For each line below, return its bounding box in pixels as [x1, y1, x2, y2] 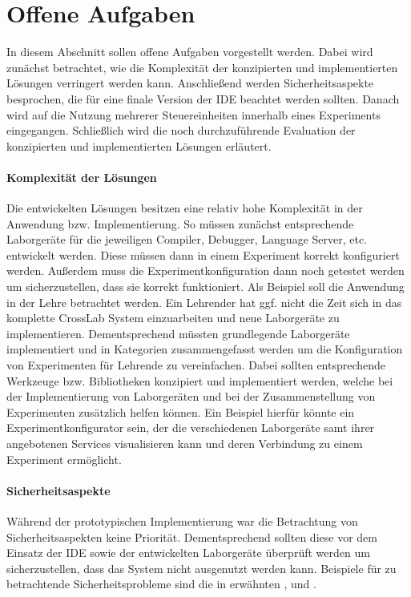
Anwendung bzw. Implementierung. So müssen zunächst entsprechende [6, 215, 354, 232]
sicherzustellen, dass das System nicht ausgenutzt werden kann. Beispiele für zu [6, 559, 397, 576]
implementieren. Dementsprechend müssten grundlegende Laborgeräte [6, 325, 350, 341]
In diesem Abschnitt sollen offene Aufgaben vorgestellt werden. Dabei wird [6, 43, 373, 60]
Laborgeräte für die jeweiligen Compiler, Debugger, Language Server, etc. [6, 231, 368, 248]
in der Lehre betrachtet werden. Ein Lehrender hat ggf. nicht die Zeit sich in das [6, 293, 402, 310]
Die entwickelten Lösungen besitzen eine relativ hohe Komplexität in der [6, 200, 363, 216]
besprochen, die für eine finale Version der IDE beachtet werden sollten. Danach [6, 90, 400, 107]
